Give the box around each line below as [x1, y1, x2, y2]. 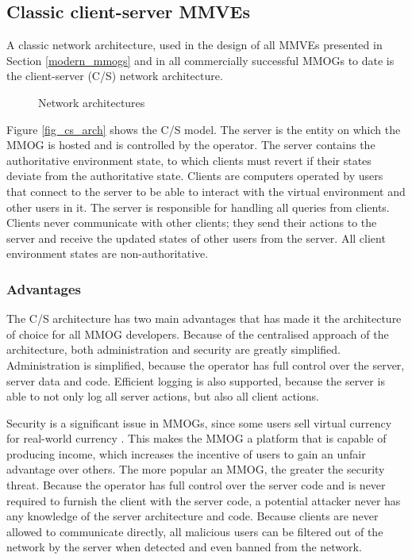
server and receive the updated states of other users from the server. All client [6, 229, 386, 246]
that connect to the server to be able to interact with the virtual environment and [6, 182, 406, 199]
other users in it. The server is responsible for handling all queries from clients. [6, 198, 390, 215]
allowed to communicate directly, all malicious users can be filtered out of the [6, 523, 383, 539]
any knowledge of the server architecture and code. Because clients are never [6, 508, 379, 524]
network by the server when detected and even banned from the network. [6, 539, 362, 555]
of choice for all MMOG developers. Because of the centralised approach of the [6, 325, 389, 342]
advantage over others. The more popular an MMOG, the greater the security [6, 461, 385, 478]
